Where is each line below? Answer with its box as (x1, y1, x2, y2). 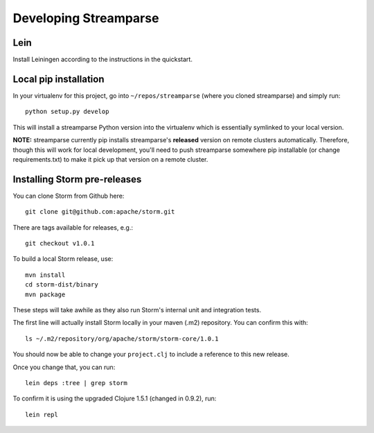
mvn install (25, 271, 66, 279)
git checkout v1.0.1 (25, 239, 95, 247)
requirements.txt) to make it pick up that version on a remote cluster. (12, 155, 208, 163)
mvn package (25, 290, 66, 298)
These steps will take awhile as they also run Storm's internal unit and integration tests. (12, 305, 262, 314)
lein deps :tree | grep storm (25, 379, 128, 387)
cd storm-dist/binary (25, 281, 98, 289)
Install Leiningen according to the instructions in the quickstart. (12, 56, 193, 64)
